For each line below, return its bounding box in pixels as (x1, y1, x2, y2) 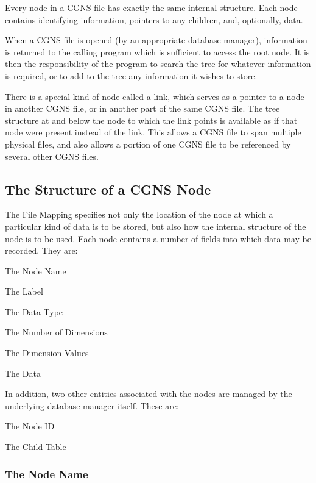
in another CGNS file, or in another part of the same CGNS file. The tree (5, 102, 280, 115)
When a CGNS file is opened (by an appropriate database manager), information (5, 34, 307, 46)
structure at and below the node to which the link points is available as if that (5, 113, 298, 126)
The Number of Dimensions (5, 326, 108, 338)
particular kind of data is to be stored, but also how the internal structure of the (5, 220, 306, 232)
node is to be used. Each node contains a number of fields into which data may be (5, 232, 311, 245)
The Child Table (5, 440, 66, 453)
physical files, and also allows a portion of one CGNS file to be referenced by (5, 137, 291, 150)
